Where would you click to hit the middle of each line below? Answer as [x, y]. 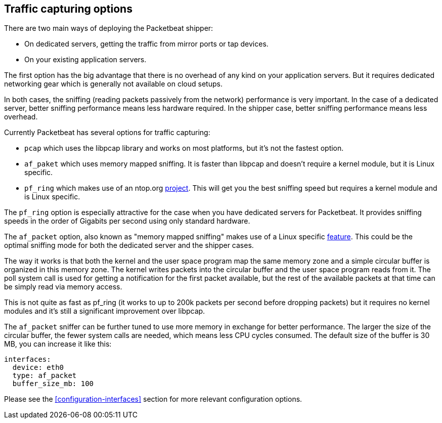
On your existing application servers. [85, 60]
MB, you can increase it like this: [58, 344]
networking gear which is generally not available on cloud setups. [113, 84]
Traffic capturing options [68, 9]
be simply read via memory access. [63, 287]
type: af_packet [45, 376]
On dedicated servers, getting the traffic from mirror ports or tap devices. [146, 44]
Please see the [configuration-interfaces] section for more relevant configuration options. [153, 399]
